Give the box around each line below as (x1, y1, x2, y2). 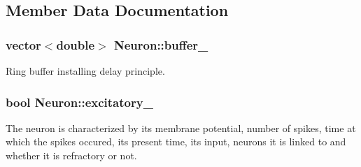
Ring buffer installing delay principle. (6, 64, 165, 78)
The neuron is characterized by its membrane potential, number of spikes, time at (6, 120, 356, 135)
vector (6, 36, 41, 53)
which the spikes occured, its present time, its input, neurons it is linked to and (6, 134, 346, 149)
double (56, 36, 95, 53)
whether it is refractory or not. (6, 148, 137, 162)
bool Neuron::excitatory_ (6, 93, 153, 110)
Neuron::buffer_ (113, 36, 208, 53)
